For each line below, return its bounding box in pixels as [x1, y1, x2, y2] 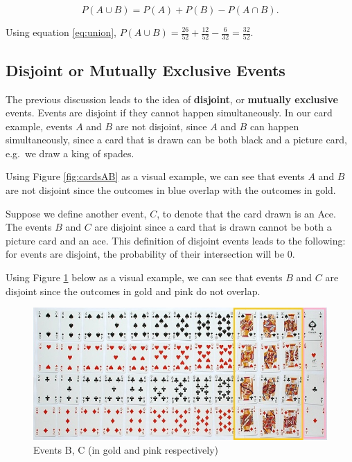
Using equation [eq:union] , [6, 25, 116, 39]
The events [6, 220, 52, 234]
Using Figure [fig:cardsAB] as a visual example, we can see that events [6, 169, 305, 184]
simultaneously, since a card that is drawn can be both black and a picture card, [6, 132, 347, 147]
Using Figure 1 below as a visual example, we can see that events [6, 270, 283, 285]
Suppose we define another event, [6, 206, 147, 220]
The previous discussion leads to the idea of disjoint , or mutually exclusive [6, 91, 338, 106]
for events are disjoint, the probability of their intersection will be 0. [6, 247, 295, 261]
